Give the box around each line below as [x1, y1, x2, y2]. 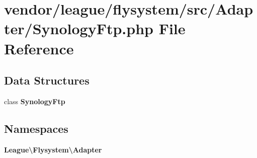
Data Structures [4, 72, 90, 88]
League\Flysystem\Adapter [4, 144, 102, 154]
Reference [4, 38, 74, 58]
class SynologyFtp [4, 96, 65, 106]
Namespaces [4, 120, 68, 136]
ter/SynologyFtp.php [4, 18, 153, 39]
